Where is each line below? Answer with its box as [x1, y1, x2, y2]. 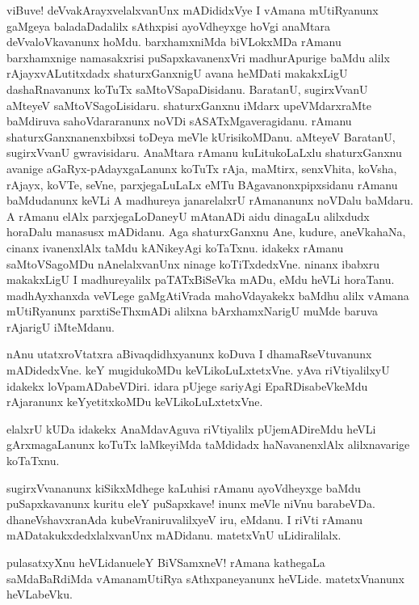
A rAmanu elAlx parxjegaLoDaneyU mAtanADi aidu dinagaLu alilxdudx [6, 207, 370, 224]
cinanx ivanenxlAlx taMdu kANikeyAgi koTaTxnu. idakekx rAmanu [6, 239, 344, 256]
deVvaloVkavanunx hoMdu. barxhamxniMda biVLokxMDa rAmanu [6, 33, 341, 50]
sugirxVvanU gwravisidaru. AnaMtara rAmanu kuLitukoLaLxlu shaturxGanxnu [6, 144, 402, 161]
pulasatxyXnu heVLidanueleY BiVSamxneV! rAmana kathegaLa [6, 554, 325, 570]
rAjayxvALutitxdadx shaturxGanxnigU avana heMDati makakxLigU [6, 65, 348, 82]
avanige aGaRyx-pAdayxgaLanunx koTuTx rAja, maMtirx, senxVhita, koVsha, [6, 159, 397, 176]
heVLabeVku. [6, 586, 73, 603]
